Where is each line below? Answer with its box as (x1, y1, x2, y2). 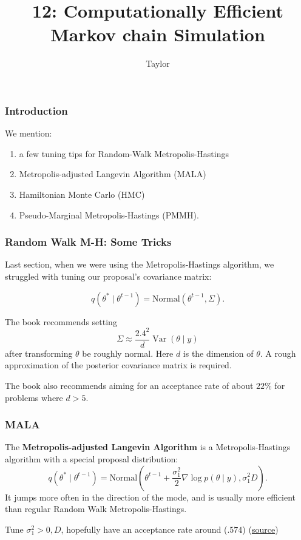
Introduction (5, 103, 68, 118)
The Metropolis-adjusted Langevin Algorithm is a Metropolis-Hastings (5, 440, 291, 453)
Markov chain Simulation (50, 22, 265, 47)
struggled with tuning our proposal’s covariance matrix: (5, 269, 212, 282)
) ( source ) (242, 522, 279, 535)
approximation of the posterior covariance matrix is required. (5, 359, 232, 371)
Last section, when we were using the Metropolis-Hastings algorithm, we (5, 258, 274, 271)
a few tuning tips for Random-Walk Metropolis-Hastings (19, 147, 229, 160)
